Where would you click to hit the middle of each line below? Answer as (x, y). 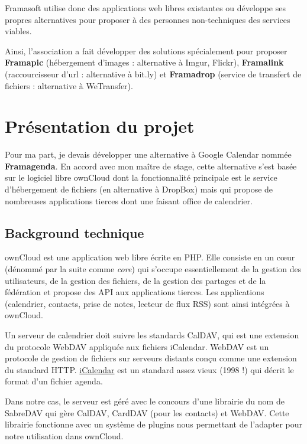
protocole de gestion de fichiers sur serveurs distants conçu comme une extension (151, 358)
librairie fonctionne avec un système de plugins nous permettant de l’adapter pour (153, 424)
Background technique (75, 232)
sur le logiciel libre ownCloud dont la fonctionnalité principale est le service (141, 177)
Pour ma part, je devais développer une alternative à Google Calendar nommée (148, 154)
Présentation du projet (100, 126)
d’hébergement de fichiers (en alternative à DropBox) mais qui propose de (139, 189)
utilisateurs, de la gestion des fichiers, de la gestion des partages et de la (135, 280)
